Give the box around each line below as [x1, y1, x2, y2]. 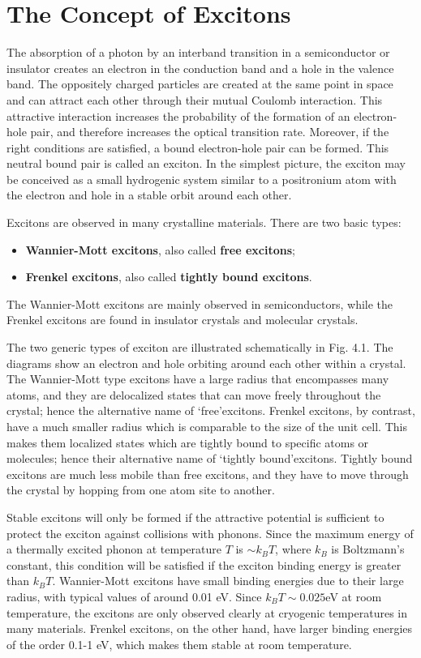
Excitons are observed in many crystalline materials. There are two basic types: [6, 214, 402, 231]
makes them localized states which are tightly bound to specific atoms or [6, 434, 369, 451]
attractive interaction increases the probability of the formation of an [6, 107, 350, 124]
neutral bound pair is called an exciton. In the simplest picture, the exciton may [6, 155, 406, 172]
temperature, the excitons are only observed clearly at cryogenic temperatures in [6, 604, 408, 621]
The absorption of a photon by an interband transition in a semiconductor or [6, 44, 390, 61]
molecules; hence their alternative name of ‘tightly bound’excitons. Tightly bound [6, 450, 413, 467]
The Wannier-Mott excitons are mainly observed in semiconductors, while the [6, 295, 393, 312]
